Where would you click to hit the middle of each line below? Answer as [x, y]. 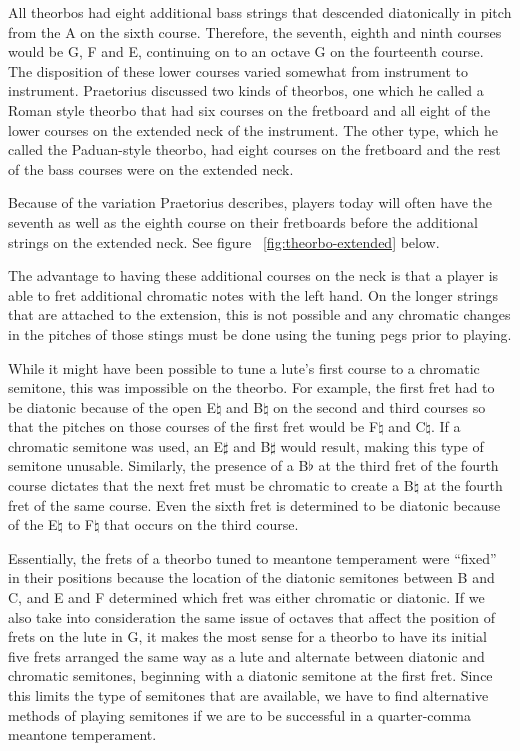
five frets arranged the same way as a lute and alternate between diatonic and [246, 655]
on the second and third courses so [379, 406]
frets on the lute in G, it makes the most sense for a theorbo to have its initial [247, 636]
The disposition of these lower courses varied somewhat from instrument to [238, 70]
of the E [33, 524]
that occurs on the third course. [201, 524]
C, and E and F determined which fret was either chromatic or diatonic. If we [246, 597]
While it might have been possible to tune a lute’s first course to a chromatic [244, 367]
